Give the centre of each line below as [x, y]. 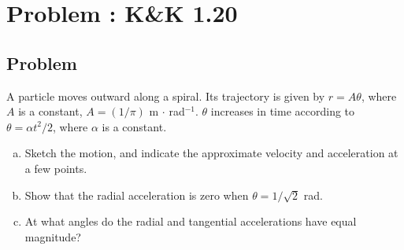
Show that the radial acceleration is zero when [137, 195]
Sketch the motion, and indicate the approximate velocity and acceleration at [211, 153]
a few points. [56, 168]
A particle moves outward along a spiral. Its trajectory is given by [166, 96]
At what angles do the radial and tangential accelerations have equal [191, 221]
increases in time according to [283, 111]
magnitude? [53, 236]
